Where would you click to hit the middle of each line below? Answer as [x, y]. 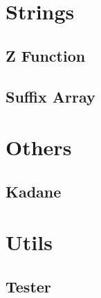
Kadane [34, 191]
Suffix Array [50, 96]
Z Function [46, 55]
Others [39, 147]
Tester [28, 286]
